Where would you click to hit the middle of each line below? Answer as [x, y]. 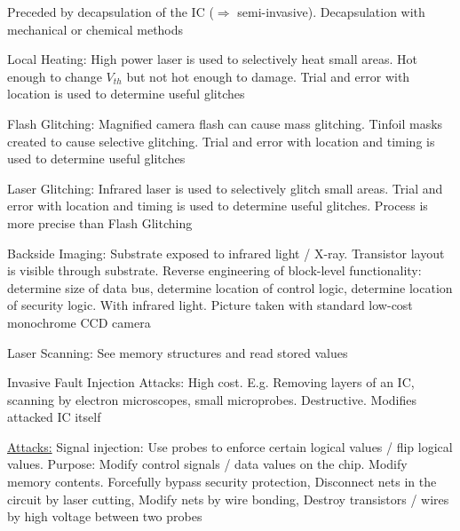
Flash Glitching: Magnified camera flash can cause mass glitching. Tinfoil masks [225, 123]
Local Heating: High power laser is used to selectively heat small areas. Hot [212, 59]
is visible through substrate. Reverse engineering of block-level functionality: [214, 270]
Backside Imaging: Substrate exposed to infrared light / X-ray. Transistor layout [226, 253]
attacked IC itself [54, 417]
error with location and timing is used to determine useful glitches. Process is [218, 206]
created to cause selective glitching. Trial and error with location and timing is [221, 141]
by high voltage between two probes [105, 516]
